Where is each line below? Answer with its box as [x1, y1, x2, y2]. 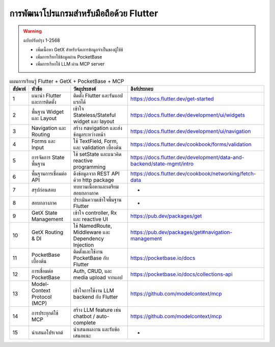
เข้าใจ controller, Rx [73, 209, 117, 216]
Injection [73, 241, 94, 248]
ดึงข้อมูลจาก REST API [73, 170, 120, 177]
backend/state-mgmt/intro [130, 160, 194, 167]
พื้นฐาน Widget [31, 108, 64, 115]
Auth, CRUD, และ [73, 268, 112, 275]
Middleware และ [73, 228, 111, 235]
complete [73, 319, 96, 326]
